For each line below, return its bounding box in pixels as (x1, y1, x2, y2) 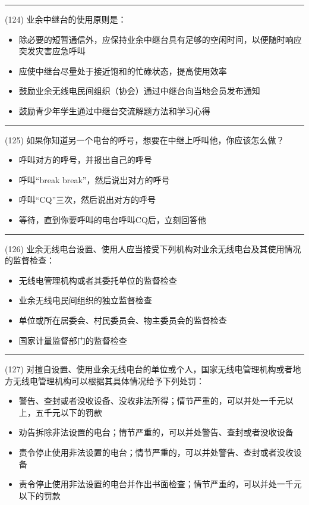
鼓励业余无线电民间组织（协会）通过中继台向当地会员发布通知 (18, 84, 260, 97)
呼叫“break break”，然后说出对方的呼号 (18, 173, 170, 186)
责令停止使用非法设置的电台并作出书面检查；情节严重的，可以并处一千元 (18, 478, 302, 490)
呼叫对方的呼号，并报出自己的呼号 (18, 153, 152, 166)
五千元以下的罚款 (35, 406, 102, 418)
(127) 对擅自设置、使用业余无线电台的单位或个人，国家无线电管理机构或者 (5, 363, 293, 375)
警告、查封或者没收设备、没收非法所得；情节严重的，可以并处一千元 (18, 394, 285, 407)
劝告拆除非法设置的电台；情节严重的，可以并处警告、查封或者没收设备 (18, 426, 294, 438)
